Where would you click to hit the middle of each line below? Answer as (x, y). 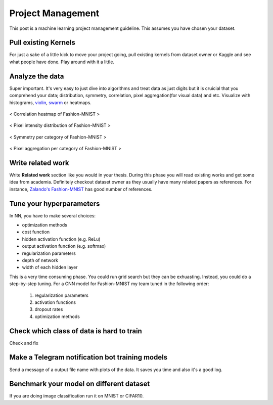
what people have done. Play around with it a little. (62, 62)
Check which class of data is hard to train (76, 331)
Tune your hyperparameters (55, 204)
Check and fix (24, 343)
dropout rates (49, 309)
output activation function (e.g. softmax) (64, 246)
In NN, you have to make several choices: (53, 215)
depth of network (40, 260)
